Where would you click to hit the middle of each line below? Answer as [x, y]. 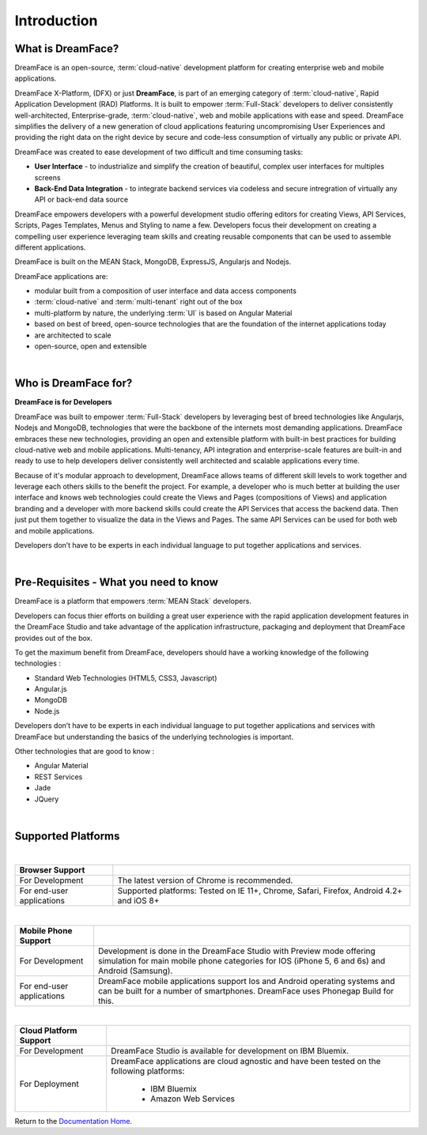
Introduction [56, 21]
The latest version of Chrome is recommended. [205, 880]
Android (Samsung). [135, 971]
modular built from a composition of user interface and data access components [165, 291]
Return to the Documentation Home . [74, 1122]
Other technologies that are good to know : [85, 752]
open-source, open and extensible [91, 346]
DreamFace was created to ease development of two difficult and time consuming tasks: [159, 152]
